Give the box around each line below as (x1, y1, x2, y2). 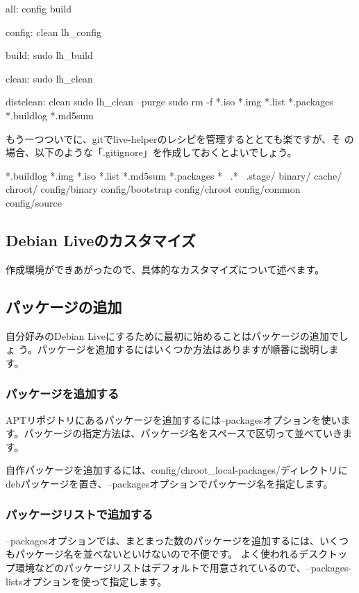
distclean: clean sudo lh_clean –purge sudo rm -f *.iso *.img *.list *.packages (6, 94, 333, 109)
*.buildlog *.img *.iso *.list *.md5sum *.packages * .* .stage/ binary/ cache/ (6, 168, 342, 182)
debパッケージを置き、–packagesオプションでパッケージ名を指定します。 (6, 476, 333, 490)
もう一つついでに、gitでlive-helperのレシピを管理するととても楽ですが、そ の (6, 131, 354, 146)
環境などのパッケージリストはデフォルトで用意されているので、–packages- (15, 560, 352, 574)
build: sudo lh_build (6, 48, 93, 62)
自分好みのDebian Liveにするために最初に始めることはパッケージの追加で (6, 328, 339, 343)
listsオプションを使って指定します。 (6, 574, 167, 588)
